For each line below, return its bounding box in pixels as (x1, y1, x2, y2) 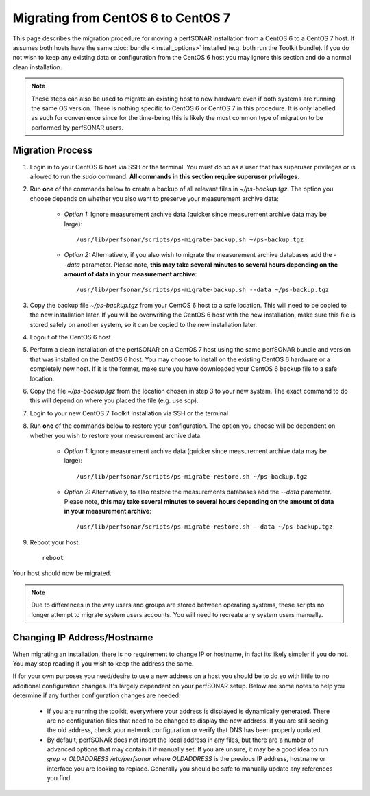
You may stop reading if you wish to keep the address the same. (12, 659, 195, 668)
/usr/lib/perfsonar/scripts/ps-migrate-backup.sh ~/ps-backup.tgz (76, 235, 304, 243)
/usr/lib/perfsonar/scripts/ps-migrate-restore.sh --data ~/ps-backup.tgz (76, 523, 333, 531)
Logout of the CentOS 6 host (29, 333, 111, 341)
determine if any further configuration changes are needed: (12, 691, 181, 699)
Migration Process (12, 145, 93, 156)
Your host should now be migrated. (12, 569, 112, 577)
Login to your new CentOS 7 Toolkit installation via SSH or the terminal (29, 409, 229, 418)
